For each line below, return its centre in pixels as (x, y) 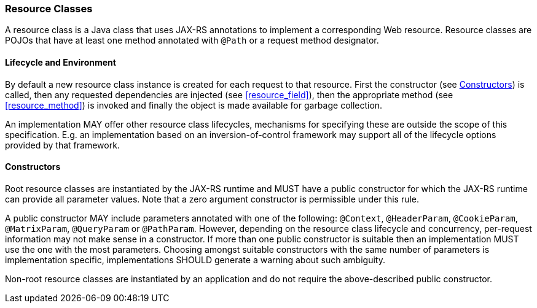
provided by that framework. (62, 145)
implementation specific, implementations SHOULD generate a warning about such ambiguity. (195, 260)
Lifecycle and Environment (61, 62)
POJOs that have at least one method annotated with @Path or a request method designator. (192, 40)
